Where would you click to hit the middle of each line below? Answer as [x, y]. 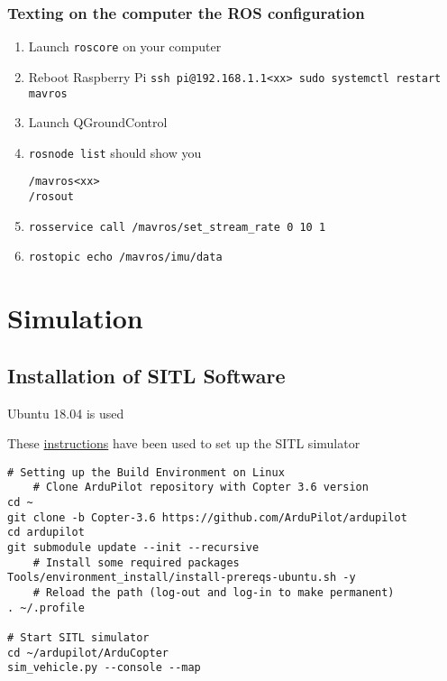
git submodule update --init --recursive [133, 548]
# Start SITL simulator [78, 638]
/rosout [51, 197]
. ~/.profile [46, 607]
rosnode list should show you [115, 152]
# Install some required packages [136, 562]
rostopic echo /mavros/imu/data [125, 258]
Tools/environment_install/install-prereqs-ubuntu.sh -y [182, 578]
